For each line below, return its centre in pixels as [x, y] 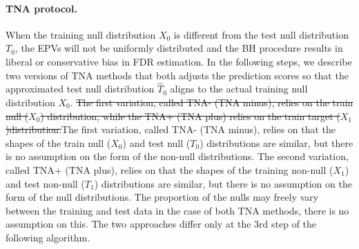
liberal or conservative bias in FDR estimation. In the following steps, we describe [179, 61]
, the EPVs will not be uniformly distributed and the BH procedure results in [179, 48]
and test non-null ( [45, 183]
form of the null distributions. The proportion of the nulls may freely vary [162, 197]
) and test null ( [156, 142]
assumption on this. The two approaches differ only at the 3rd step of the [161, 224]
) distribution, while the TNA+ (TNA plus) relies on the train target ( [190, 116]
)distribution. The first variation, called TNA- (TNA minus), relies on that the [171, 129]
